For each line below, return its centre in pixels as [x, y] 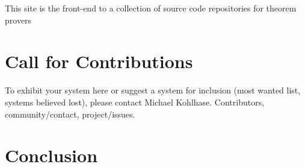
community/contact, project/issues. [70, 114]
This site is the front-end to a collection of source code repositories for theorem [151, 8]
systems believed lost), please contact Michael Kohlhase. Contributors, [135, 102]
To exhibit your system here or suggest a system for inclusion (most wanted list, [153, 90]
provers [18, 20]
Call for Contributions [99, 61]
